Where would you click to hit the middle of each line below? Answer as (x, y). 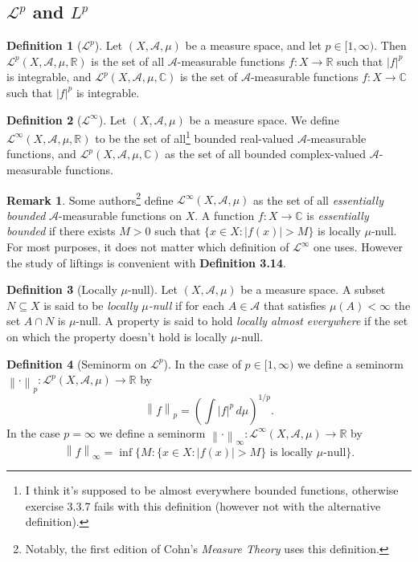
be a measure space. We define (264, 119)
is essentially (338, 215)
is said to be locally (91, 305)
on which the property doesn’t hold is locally (117, 337)
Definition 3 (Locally (62, 289)
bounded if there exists (61, 231)
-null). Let (153, 289)
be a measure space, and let (253, 45)
